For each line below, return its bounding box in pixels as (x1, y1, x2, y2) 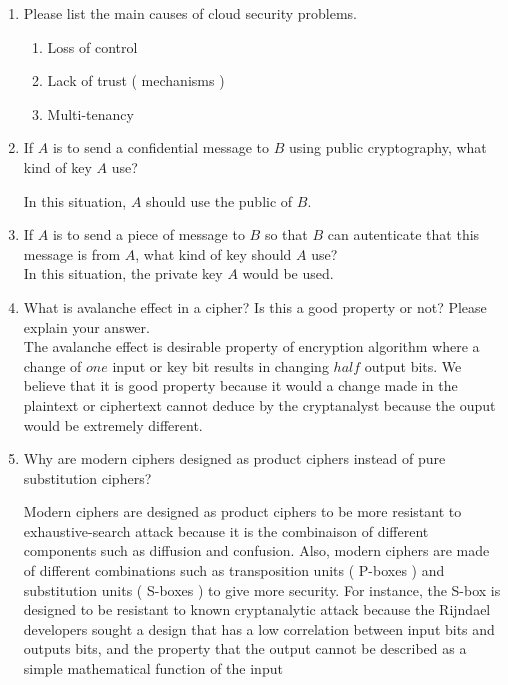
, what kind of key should (135, 243, 292, 264)
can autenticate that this (327, 224, 480, 245)
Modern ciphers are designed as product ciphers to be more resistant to (23, 501, 462, 522)
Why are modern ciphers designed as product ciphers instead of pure (23, 448, 446, 469)
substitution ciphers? (23, 467, 152, 488)
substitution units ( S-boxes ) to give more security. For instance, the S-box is (23, 579, 501, 600)
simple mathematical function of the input (23, 658, 283, 679)
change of (23, 355, 82, 376)
